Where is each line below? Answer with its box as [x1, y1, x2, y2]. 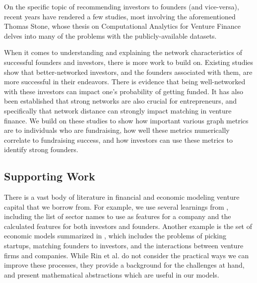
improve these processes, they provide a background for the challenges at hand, [4, 260, 245, 270]
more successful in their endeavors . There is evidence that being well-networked [4, 76, 246, 87]
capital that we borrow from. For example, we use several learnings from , [4, 201, 229, 212]
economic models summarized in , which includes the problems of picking [4, 230, 226, 241]
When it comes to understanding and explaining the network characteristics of [4, 47, 242, 57]
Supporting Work [4, 169, 95, 184]
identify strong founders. [4, 144, 78, 155]
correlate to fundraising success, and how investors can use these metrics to [4, 134, 233, 145]
